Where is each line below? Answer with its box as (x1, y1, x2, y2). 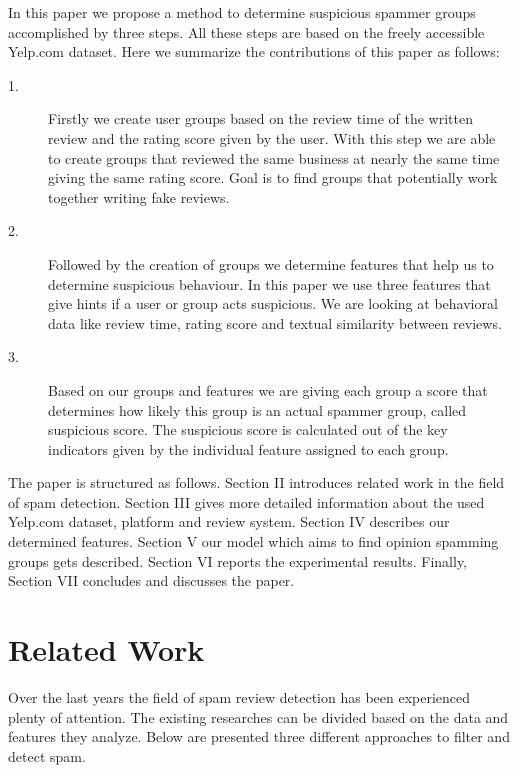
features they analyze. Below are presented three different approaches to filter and (8, 726, 510, 747)
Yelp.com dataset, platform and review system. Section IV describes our (8, 511, 450, 532)
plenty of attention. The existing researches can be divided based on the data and (8, 706, 509, 727)
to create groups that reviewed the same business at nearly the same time (48, 147, 500, 168)
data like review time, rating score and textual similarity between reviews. (48, 312, 502, 333)
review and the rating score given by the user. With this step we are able (48, 127, 496, 148)
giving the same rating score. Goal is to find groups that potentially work (48, 167, 498, 188)
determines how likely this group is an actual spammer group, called (48, 399, 467, 420)
